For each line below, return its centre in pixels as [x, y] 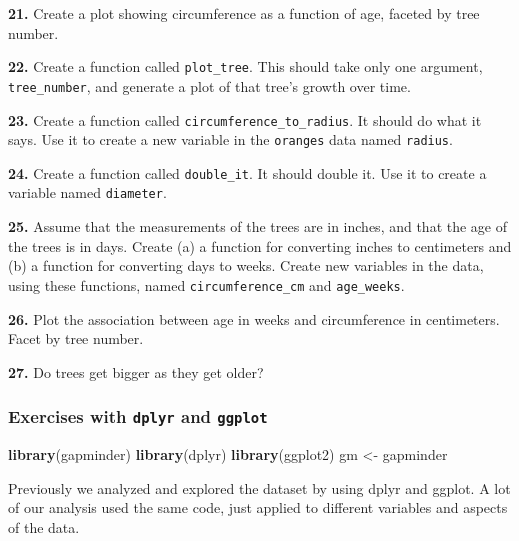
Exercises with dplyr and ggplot [138, 416]
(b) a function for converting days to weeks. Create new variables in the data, [246, 265]
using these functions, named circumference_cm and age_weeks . [206, 284]
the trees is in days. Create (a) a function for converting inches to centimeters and [260, 245]
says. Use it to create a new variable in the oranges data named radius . [230, 139]
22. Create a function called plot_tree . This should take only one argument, [245, 66]
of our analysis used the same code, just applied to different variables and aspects [258, 507]
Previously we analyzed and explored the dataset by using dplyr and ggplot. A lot [259, 487]
